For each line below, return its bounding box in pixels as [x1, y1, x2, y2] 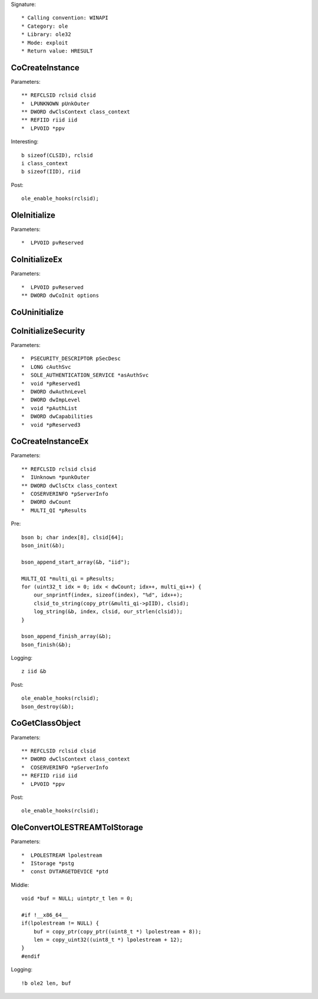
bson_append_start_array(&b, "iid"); [21, 558, 131, 565]
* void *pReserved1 [21, 380, 81, 387]
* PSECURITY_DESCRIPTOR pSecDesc [21, 355, 121, 362]
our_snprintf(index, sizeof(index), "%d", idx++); [33, 592, 183, 598]
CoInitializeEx [11, 254, 63, 265]
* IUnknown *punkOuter [21, 474, 90, 481]
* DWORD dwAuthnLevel [21, 388, 87, 395]
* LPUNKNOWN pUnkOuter [21, 100, 90, 107]
